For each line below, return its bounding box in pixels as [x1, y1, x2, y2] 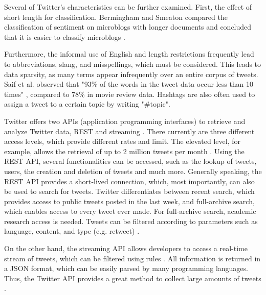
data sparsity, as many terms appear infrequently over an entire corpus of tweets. [4, 68, 258, 79]
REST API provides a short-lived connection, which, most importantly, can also [4, 176, 255, 186]
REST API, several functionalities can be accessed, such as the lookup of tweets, [4, 156, 257, 166]
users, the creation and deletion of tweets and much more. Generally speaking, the [4, 165, 262, 176]
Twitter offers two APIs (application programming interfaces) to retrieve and [4, 115, 246, 126]
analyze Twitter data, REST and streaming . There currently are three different [4, 126, 255, 136]
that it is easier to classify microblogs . [4, 31, 125, 42]
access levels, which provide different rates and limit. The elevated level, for [4, 136, 241, 146]
